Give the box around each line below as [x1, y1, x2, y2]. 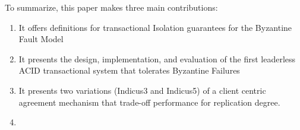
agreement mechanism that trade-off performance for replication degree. [18, 96, 280, 108]
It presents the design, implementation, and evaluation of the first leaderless [18, 52, 296, 65]
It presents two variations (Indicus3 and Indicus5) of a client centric [18, 84, 266, 96]
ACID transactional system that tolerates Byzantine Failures [18, 64, 240, 77]
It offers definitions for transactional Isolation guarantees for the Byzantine [18, 21, 292, 33]
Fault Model [18, 33, 64, 45]
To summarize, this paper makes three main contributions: [5, 1, 218, 13]
